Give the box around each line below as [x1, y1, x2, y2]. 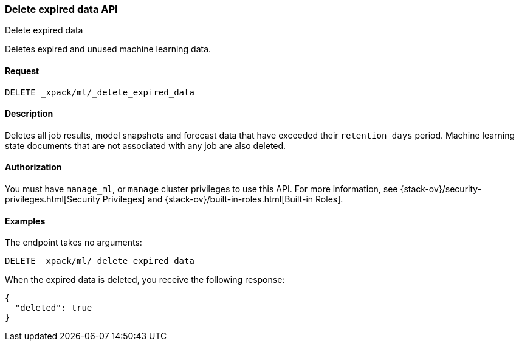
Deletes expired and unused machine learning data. [5, 44, 211, 55]
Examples [5, 215, 46, 226]
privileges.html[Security [5, 194, 100, 205]
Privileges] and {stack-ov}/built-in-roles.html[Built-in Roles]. [102, 194, 343, 205]
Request [5, 65, 40, 76]
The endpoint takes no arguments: [5, 237, 142, 248]
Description [5, 108, 53, 119]
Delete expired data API [5, 3, 118, 15]
